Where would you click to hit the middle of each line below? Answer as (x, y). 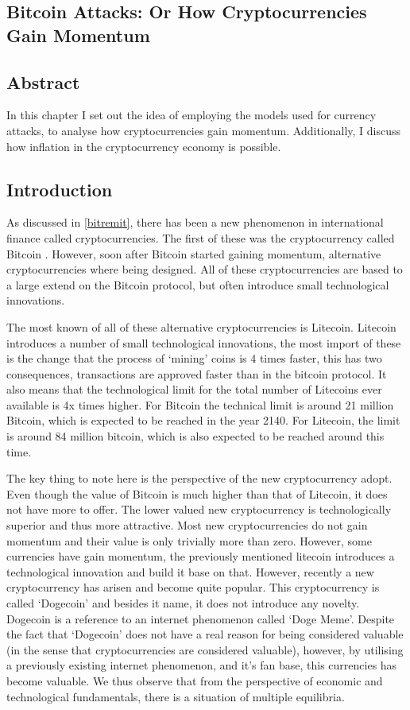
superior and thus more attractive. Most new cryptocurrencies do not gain (187, 525)
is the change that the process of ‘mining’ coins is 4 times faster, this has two (194, 358)
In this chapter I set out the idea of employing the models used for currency (191, 115)
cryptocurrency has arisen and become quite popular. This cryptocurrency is (193, 587)
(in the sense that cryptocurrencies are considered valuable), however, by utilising (205, 649)
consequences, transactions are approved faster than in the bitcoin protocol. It (197, 373)
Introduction (60, 189)
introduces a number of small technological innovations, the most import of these (204, 342)
